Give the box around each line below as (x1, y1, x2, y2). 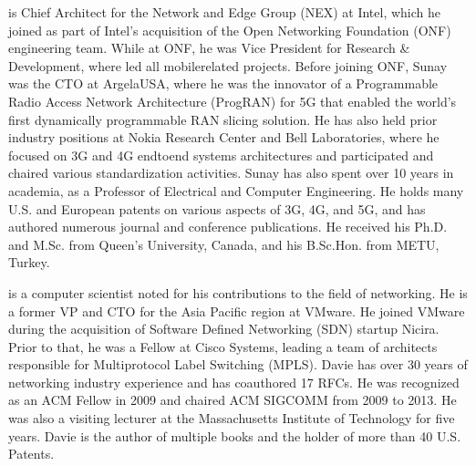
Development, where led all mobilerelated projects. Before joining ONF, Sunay (8, 56, 448, 75)
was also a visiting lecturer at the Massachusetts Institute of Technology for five (8, 409, 455, 428)
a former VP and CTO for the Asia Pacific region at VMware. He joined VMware (8, 301, 465, 320)
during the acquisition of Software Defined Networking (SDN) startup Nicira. (8, 319, 440, 338)
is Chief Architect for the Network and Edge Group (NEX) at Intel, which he (8, 3, 440, 21)
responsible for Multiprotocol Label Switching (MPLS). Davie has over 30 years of (8, 355, 468, 374)
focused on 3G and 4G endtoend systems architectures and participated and (8, 145, 434, 164)
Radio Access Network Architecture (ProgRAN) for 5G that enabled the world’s (8, 91, 457, 110)
